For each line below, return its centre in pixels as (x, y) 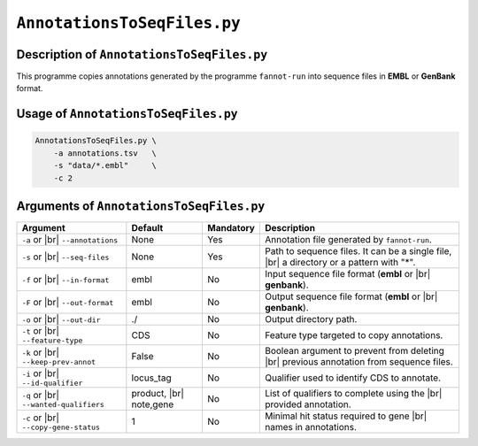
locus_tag (151, 378)
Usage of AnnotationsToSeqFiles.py (127, 114)
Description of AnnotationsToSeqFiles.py (142, 54)
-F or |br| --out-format (68, 303)
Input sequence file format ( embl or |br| (347, 274)
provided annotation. (308, 404)
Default (147, 228)
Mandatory (231, 228)
